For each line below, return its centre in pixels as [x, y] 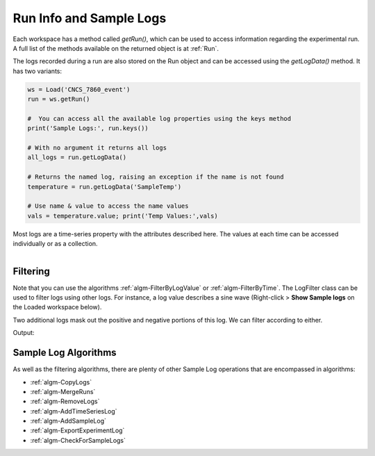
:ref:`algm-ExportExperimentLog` [77, 430]
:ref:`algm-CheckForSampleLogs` [78, 440]
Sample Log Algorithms [65, 353]
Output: [24, 333]
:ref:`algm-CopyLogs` [61, 382]
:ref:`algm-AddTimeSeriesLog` [74, 411]
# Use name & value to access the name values [108, 206]
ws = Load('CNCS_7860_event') [79, 89]
